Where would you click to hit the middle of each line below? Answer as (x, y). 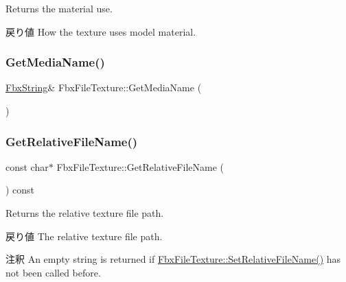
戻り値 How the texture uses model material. (101, 31)
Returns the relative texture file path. (85, 213)
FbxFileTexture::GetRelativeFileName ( (140, 166)
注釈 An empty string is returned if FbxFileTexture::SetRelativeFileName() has (173, 259)
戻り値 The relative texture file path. (84, 236)
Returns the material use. (59, 8)
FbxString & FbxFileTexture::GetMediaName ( (104, 87)
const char (27, 166)
